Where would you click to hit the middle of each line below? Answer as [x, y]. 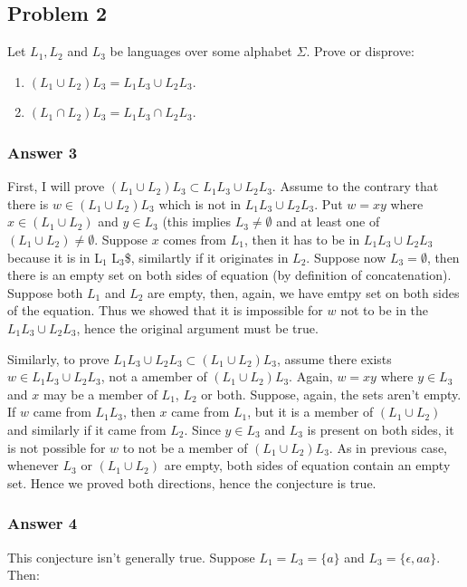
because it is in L [55, 257]
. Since [202, 429]
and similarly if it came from [87, 429]
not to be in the [385, 310]
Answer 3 [43, 152]
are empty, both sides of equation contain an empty [307, 465]
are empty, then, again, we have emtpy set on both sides [304, 292]
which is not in [200, 203]
